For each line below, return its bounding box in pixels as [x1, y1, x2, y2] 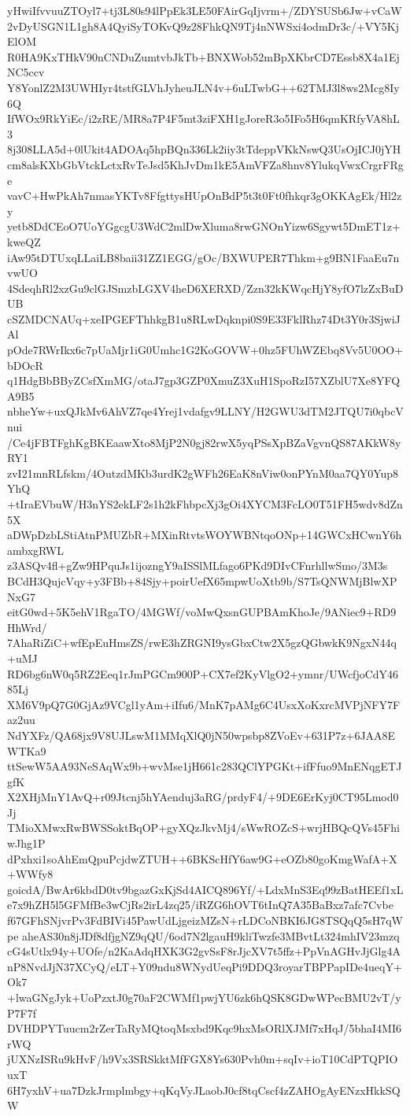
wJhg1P [7, 835, 46, 852]
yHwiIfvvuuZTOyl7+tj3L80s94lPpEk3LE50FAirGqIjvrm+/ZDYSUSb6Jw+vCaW [7, 2, 402, 18]
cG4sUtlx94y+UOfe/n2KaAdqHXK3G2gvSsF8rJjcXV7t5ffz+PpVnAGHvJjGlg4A [7, 943, 401, 959]
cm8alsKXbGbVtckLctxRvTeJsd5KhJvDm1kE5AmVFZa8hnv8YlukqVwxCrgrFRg [7, 156, 404, 172]
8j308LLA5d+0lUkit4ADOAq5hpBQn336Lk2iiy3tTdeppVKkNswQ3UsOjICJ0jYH [7, 141, 401, 157]
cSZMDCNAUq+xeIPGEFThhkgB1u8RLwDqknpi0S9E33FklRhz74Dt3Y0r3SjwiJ [7, 310, 401, 327]
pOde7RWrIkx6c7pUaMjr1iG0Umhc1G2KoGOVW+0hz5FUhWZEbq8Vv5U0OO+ [7, 342, 404, 358]
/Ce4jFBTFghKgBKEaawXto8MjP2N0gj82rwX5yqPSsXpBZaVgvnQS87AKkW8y [7, 434, 401, 450]
